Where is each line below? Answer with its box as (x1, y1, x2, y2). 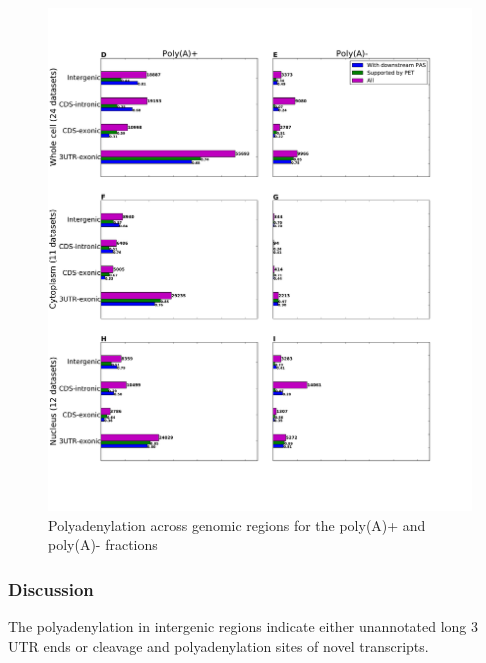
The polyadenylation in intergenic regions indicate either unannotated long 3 (8, 616, 479, 637)
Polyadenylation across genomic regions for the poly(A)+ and (48, 514, 426, 535)
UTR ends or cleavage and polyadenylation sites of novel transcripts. (8, 635, 429, 656)
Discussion (8, 576, 94, 601)
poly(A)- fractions (48, 534, 158, 555)
